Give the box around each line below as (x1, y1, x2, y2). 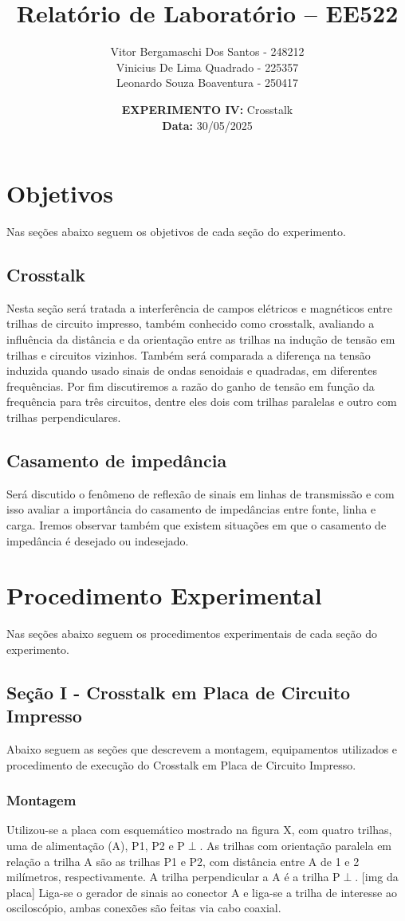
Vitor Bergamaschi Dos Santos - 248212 (110, 43, 305, 60)
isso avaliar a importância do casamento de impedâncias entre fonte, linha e (6, 501, 376, 518)
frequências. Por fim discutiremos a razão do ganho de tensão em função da (6, 377, 375, 394)
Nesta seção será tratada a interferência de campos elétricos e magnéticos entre (6, 299, 392, 316)
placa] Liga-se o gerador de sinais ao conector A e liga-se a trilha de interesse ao (6, 884, 397, 900)
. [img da (355, 868, 399, 885)
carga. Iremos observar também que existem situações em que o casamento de (6, 516, 387, 533)
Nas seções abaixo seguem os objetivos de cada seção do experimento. (6, 223, 346, 240)
